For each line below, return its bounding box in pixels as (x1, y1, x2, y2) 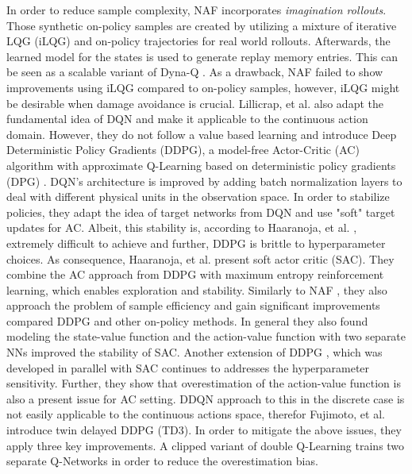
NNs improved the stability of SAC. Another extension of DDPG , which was (6, 344, 383, 360)
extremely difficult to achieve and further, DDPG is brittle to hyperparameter (6, 234, 386, 251)
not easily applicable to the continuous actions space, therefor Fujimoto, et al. (6, 406, 385, 422)
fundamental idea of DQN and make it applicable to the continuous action (6, 110, 368, 127)
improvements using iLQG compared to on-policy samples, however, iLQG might (6, 79, 400, 95)
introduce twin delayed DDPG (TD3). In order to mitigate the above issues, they (6, 422, 402, 438)
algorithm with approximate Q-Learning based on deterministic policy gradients (6, 156, 396, 173)
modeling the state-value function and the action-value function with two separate (6, 328, 406, 345)
